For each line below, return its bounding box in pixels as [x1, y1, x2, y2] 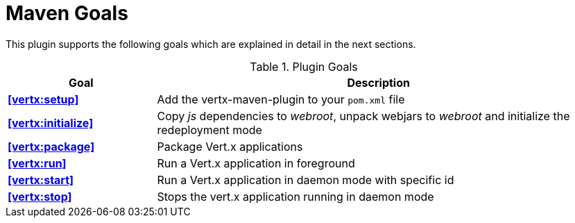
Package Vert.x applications [157, 139, 303, 154]
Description [347, 75, 410, 90]
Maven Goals [6, 1, 128, 25]
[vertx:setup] [8, 92, 79, 106]
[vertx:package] [8, 139, 95, 154]
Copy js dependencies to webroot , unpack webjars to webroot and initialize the [157, 108, 570, 123]
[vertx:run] [8, 156, 67, 170]
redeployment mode [157, 122, 262, 137]
